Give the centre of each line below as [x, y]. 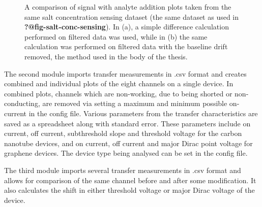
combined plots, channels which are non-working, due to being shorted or [118, 93]
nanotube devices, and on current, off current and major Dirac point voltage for [128, 143]
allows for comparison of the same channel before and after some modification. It [130, 180]
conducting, [22, 103]
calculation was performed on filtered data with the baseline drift [126, 46]
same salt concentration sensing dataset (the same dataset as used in [132, 16]
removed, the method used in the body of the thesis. [106, 56]
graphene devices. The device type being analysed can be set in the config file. [126, 153]
